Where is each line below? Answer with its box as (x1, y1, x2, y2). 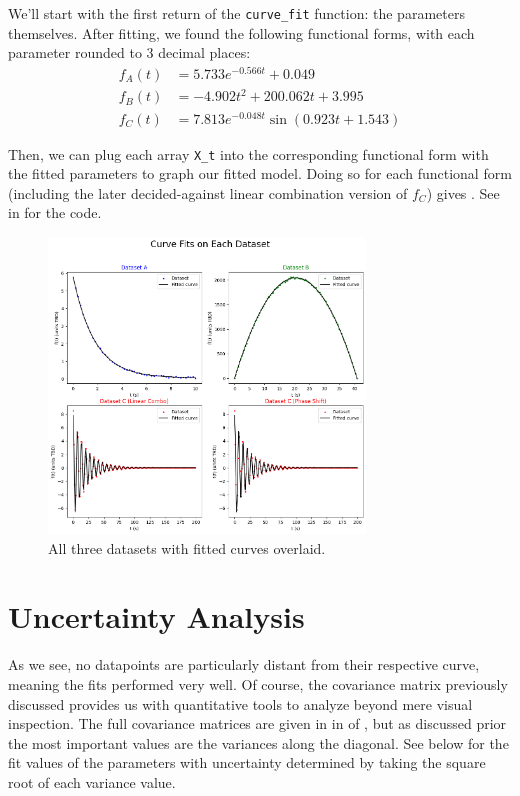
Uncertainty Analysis (8, 596, 305, 637)
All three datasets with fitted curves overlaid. (48, 537, 326, 558)
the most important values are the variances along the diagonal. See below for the (8, 732, 509, 753)
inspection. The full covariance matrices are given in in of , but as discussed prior (8, 713, 507, 734)
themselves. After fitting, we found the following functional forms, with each (8, 22, 475, 43)
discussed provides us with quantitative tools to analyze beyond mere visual (8, 693, 473, 714)
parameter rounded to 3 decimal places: (8, 42, 251, 63)
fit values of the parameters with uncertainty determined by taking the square (8, 752, 486, 773)
